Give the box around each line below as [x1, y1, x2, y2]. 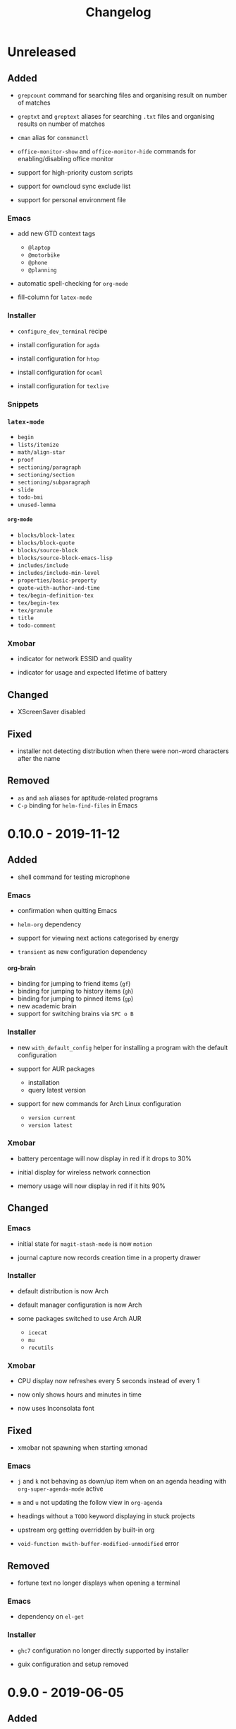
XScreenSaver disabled [17, 708, 86, 716]
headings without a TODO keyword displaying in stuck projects [17, 1512, 195, 1520]
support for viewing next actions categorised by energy [17, 934, 180, 943]
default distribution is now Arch [17, 1286, 109, 1295]
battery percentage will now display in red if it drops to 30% [17, 1154, 192, 1163]
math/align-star [17, 448, 66, 456]
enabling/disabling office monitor [17, 155, 114, 163]
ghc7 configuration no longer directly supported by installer [17, 1646, 189, 1655]
